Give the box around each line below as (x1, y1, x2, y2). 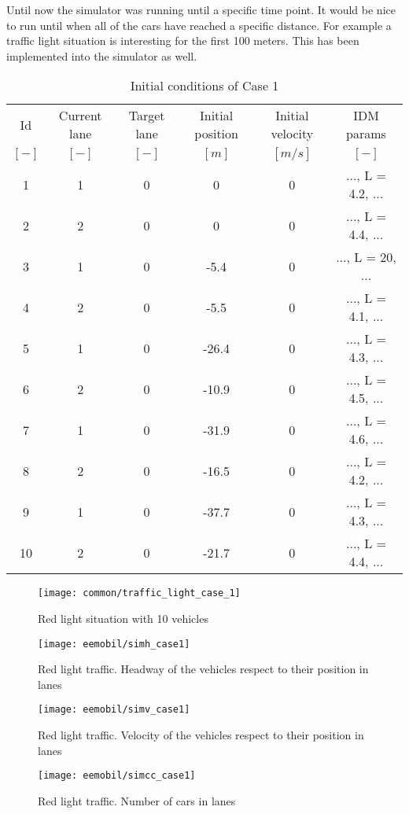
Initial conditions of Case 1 (130, 76, 279, 95)
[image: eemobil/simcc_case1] (38, 770, 196, 782)
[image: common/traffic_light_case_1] (38, 587, 241, 599)
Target (128, 106, 165, 125)
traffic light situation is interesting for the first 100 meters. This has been (6, 32, 359, 49)
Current (58, 106, 102, 125)
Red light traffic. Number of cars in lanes (38, 792, 236, 808)
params (346, 124, 386, 143)
